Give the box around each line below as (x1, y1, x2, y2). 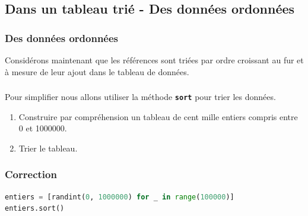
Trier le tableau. (18, 141, 78, 154)
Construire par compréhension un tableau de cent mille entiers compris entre (18, 110, 298, 122)
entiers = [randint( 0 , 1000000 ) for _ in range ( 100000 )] (5, 192, 234, 201)
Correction (5, 167, 57, 182)
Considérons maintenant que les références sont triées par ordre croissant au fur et (5, 54, 304, 66)
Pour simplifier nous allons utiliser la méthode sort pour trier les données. (5, 91, 276, 103)
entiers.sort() (5, 204, 65, 213)
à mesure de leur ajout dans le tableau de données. (5, 65, 189, 78)
